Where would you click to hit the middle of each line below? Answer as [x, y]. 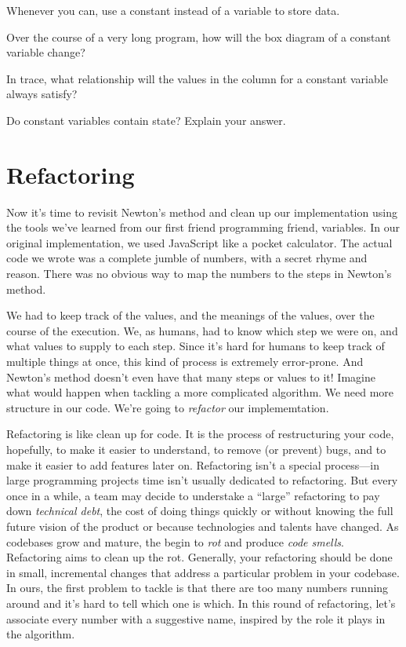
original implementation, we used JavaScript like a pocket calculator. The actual [199, 242]
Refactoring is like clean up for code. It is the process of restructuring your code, [200, 434]
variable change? [46, 52]
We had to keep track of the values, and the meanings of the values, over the [190, 315]
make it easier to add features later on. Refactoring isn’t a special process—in [193, 464]
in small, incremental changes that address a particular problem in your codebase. [203, 572]
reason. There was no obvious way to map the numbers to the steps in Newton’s [199, 274]
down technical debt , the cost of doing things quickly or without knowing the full [200, 511]
